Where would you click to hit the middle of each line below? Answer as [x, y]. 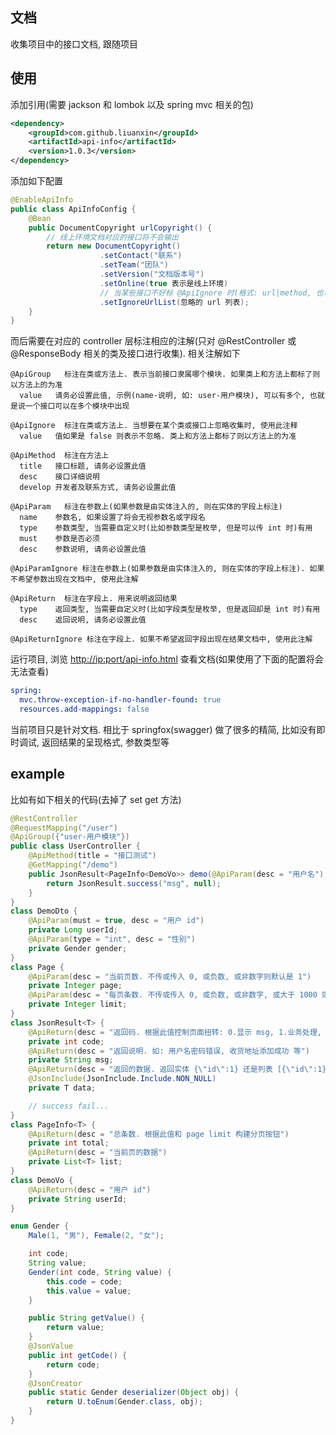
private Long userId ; [73, 930]
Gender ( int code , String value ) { [100, 1272]
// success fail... [69, 1106]
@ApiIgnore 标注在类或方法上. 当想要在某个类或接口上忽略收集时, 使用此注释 [154, 426]
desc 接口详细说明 [59, 477]
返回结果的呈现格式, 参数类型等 [105, 742]
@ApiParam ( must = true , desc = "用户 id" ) [116, 921]
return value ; [75, 1328]
